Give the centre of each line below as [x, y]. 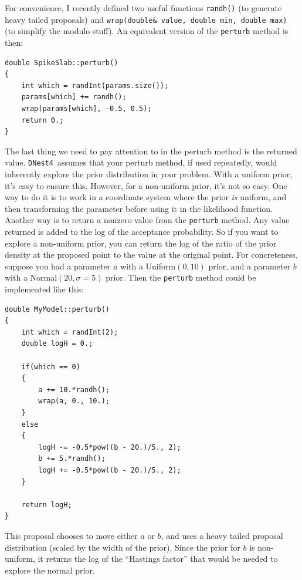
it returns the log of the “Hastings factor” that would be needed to [158, 559]
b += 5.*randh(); [72, 459]
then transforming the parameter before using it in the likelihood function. [139, 208]
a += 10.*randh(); [74, 390]
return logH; [47, 505]
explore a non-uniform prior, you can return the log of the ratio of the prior [141, 243]
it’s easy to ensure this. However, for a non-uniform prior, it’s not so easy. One [146, 185]
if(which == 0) [51, 367]
